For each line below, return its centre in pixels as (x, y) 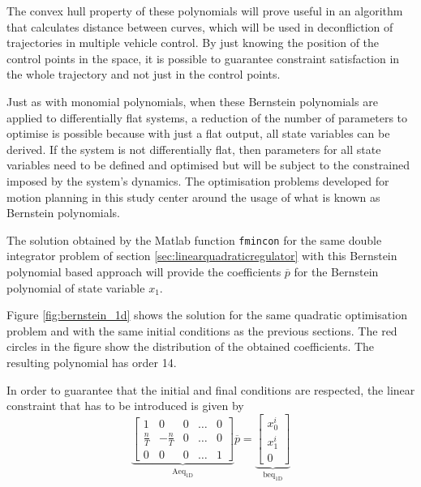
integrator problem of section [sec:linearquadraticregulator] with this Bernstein (202, 256)
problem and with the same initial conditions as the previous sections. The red (202, 330)
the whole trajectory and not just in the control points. (144, 74)
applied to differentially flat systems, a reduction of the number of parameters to (207, 117)
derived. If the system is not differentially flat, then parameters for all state (194, 149)
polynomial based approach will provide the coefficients (144, 271)
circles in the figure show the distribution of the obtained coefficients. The (191, 346)
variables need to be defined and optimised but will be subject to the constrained (208, 165)
